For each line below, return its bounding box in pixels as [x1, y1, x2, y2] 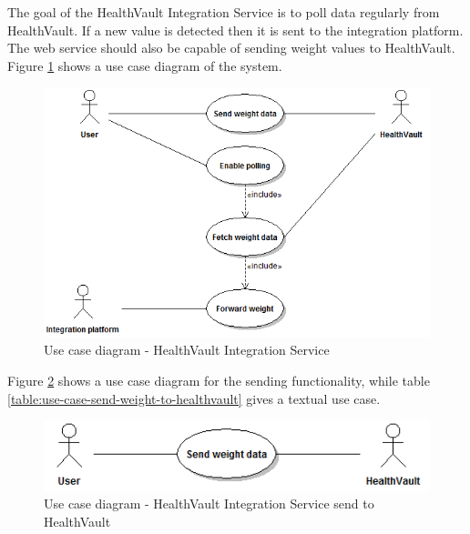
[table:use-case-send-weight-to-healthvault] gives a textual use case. [7, 388, 381, 408]
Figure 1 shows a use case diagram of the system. [7, 55, 282, 75]
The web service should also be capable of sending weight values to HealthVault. [7, 38, 455, 57]
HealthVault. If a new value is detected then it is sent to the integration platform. [7, 20, 464, 39]
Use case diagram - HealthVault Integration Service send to [44, 494, 374, 513]
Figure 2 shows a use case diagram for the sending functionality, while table [7, 370, 430, 389]
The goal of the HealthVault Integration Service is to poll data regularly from [7, 3, 440, 21]
